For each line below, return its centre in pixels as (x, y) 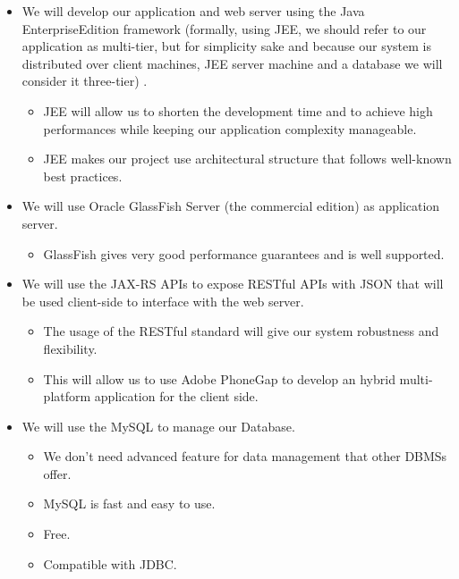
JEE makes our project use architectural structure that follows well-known (247, 159)
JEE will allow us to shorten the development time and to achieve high (238, 110)
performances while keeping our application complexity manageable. (230, 128)
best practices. (83, 176)
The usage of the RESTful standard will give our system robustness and (241, 331)
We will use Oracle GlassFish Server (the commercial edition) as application (231, 206)
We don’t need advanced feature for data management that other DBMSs (245, 456)
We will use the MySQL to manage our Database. (158, 426)
